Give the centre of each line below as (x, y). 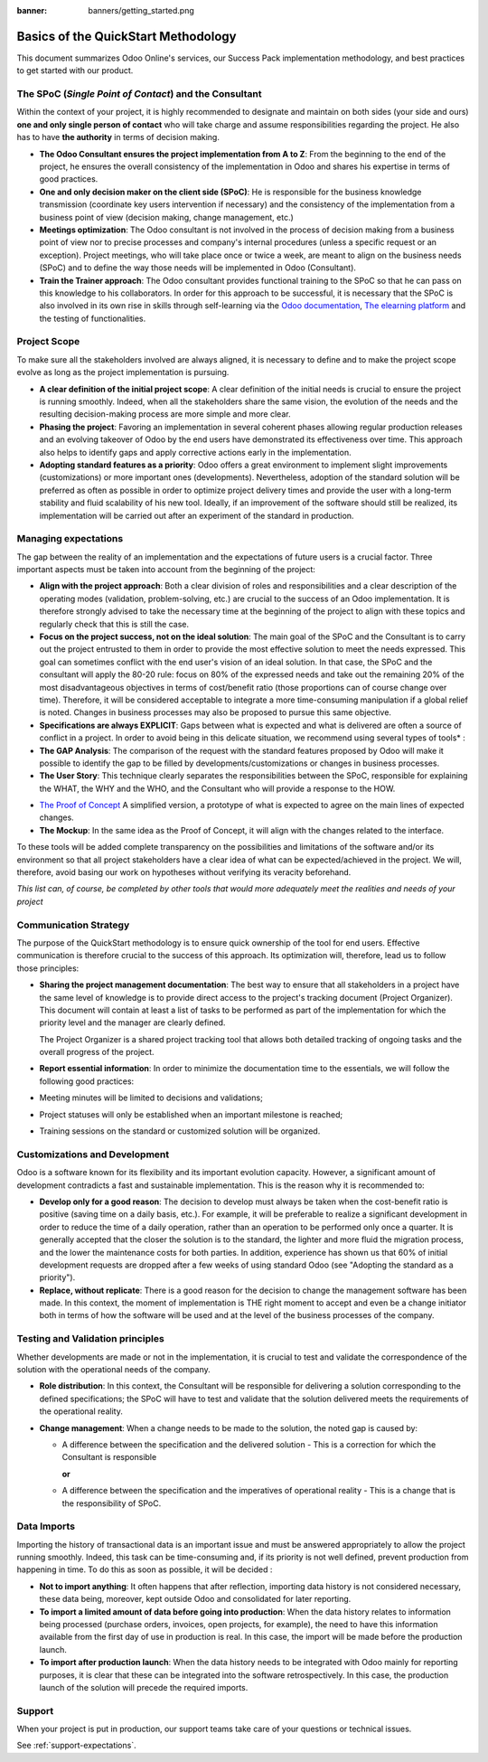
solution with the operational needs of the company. (114, 1369)
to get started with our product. (75, 71)
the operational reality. (81, 1411)
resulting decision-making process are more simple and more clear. (165, 414)
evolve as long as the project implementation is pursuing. (123, 372)
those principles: (48, 968)
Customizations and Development (93, 1154)
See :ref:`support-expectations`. (76, 1746)
